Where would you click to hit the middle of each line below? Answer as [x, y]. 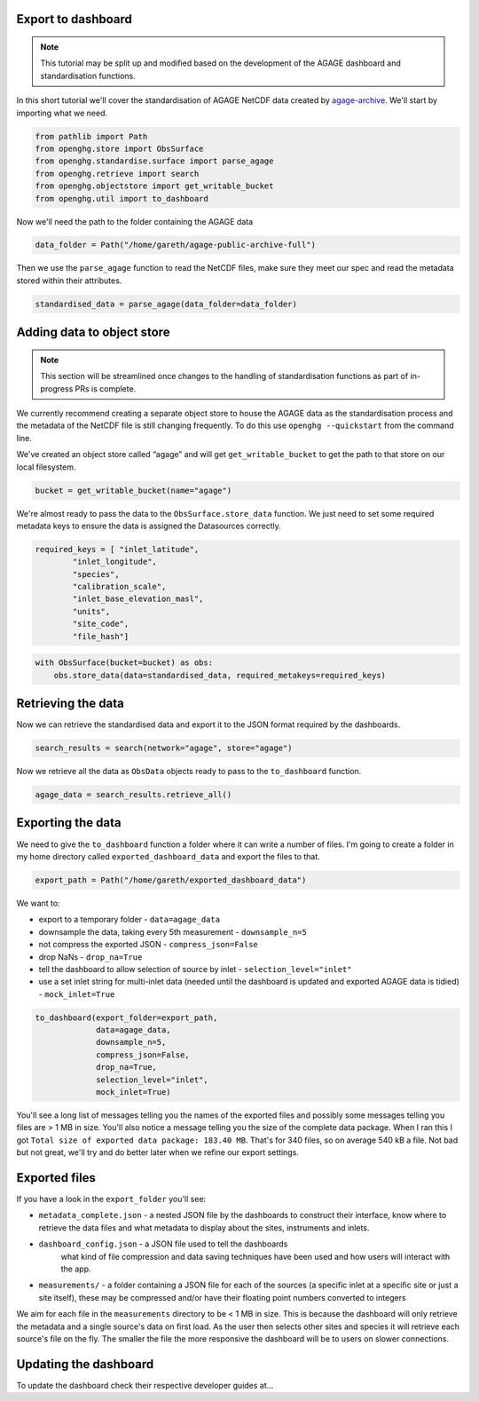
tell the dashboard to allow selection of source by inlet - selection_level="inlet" [195, 969]
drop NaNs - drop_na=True [90, 957]
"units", [91, 611]
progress [57, 388]
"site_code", [101, 624]
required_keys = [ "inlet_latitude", [117, 549]
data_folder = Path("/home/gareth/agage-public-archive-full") [176, 245]
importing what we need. [62, 113]
